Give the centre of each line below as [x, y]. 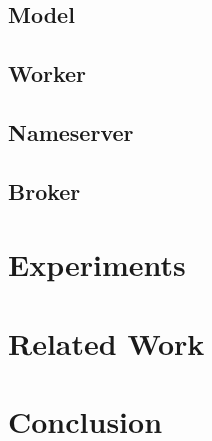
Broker [44, 190]
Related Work [106, 342]
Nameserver [71, 131]
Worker [47, 73]
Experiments [97, 264]
